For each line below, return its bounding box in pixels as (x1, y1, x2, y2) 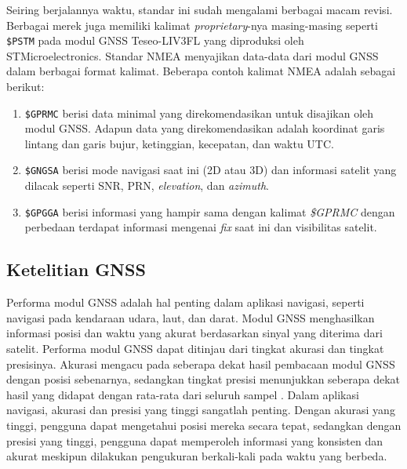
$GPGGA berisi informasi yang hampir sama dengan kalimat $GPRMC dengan (24, 203, 395, 220)
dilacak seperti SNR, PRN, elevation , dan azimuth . (24, 177, 269, 194)
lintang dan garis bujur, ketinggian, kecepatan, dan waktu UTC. (24, 135, 334, 151)
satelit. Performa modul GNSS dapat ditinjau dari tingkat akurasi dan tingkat (6, 340, 384, 356)
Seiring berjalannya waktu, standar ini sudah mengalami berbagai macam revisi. (6, 2, 393, 17)
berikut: (6, 78, 45, 95)
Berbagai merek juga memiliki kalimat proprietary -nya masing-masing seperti (6, 16, 378, 33)
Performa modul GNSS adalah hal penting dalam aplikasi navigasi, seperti (6, 294, 365, 311)
